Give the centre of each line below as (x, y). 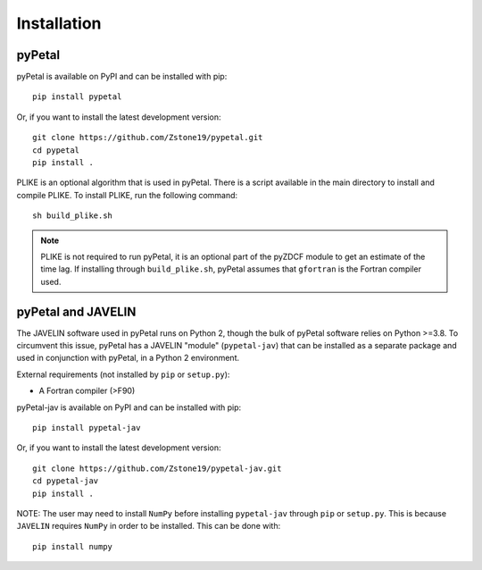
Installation (59, 23)
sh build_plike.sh (73, 216)
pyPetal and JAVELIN (76, 311)
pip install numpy (73, 546)
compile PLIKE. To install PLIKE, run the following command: (127, 195)
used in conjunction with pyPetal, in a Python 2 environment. (128, 358)
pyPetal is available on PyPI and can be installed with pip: (122, 77)
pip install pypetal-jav (87, 427)
